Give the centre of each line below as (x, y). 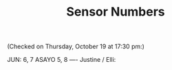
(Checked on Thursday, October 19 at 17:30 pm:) (76, 47)
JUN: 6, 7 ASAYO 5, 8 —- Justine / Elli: (62, 60)
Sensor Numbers (116, 12)
